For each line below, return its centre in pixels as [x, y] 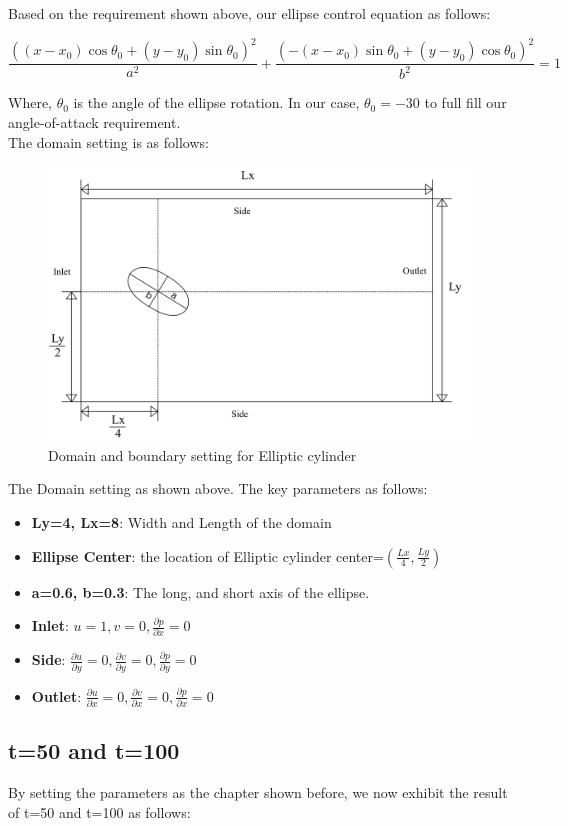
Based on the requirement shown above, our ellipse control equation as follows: [249, 13]
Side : [48, 659]
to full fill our [465, 102]
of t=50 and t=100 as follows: [99, 811]
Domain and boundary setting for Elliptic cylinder [202, 454]
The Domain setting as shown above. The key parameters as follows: [218, 488]
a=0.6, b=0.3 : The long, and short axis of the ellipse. [200, 591]
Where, [30, 102]
